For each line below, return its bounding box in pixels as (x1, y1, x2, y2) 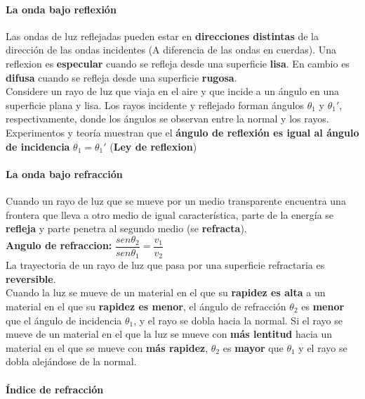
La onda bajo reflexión (6, 1, 117, 16)
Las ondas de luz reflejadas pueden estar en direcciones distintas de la (6, 28, 319, 43)
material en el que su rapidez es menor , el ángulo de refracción (6, 299, 286, 314)
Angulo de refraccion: (6, 238, 112, 253)
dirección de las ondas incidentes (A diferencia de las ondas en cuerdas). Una (6, 42, 337, 57)
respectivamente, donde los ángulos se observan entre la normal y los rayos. (6, 111, 329, 126)
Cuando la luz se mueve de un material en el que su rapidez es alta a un (6, 285, 326, 300)
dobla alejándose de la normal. (6, 354, 137, 369)
